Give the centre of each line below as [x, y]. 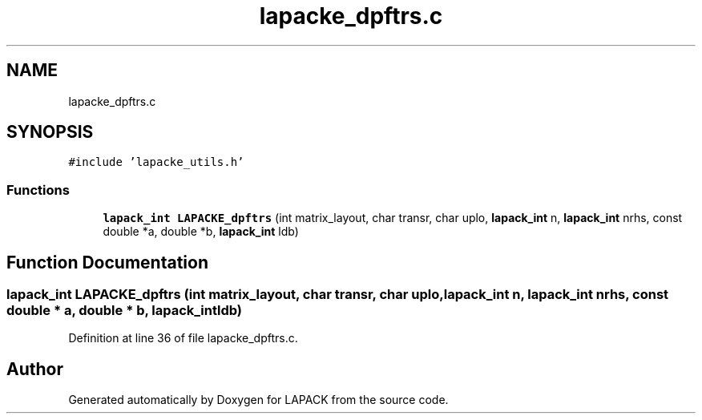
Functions [38, 190]
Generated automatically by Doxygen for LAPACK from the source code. [258, 400]
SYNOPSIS [50, 132]
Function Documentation [107, 262]
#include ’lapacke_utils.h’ [156, 162]
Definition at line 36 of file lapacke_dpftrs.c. [183, 338]
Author [35, 369]
